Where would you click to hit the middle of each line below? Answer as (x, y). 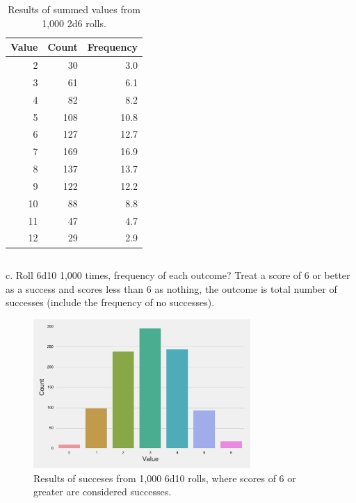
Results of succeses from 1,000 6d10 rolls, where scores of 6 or (165, 478)
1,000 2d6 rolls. (74, 23)
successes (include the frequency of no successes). (110, 302)
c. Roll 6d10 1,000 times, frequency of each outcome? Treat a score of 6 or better (178, 274)
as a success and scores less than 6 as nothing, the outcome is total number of (171, 288)
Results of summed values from (74, 9)
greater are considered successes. (103, 492)
